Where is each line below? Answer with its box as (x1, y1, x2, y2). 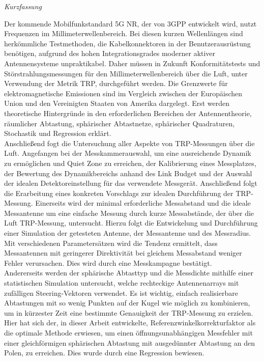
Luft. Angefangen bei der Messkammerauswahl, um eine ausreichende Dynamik (4, 148, 251, 158)
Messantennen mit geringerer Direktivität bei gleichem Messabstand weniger (4, 247, 242, 258)
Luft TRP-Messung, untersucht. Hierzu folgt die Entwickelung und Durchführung (4, 217, 258, 228)
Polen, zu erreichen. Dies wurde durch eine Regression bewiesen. (4, 347, 204, 358)
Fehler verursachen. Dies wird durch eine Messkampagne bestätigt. (4, 257, 212, 268)
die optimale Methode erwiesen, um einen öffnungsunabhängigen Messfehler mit (4, 327, 253, 338)
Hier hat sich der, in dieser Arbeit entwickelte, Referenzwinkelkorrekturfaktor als (4, 317, 256, 328)
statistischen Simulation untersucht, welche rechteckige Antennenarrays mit (4, 277, 239, 288)
